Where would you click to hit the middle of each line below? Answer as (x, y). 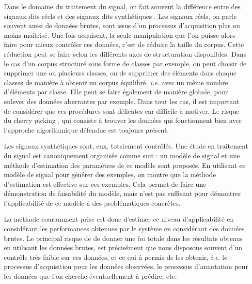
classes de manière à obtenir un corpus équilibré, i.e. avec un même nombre (116, 82)
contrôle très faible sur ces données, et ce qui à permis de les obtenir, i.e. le (116, 257)
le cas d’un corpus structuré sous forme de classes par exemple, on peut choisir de (125, 63)
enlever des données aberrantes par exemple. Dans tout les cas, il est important (122, 101)
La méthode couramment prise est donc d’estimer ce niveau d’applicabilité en (119, 219)
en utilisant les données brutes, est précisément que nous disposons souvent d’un (123, 247)
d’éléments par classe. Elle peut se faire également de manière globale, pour (116, 92)
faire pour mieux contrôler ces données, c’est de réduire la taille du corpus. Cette (124, 44)
